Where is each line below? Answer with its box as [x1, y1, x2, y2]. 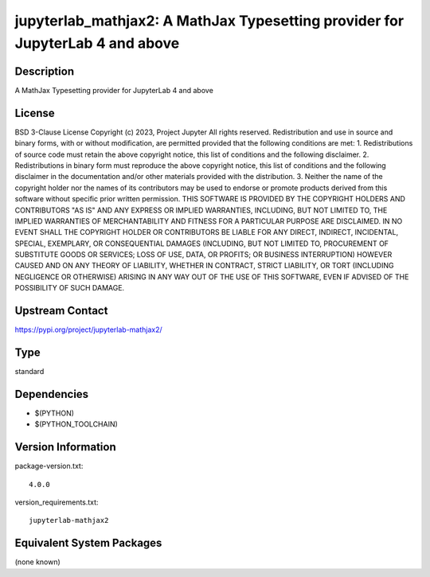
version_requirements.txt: [14, 497, 99, 507]
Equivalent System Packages [14, 536, 162, 550]
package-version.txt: [14, 462, 84, 471]
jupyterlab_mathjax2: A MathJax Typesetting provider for [14, 12, 405, 29]
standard [14, 367, 45, 376]
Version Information [14, 440, 116, 454]
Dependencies [14, 387, 89, 401]
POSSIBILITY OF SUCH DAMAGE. [14, 283, 125, 293]
